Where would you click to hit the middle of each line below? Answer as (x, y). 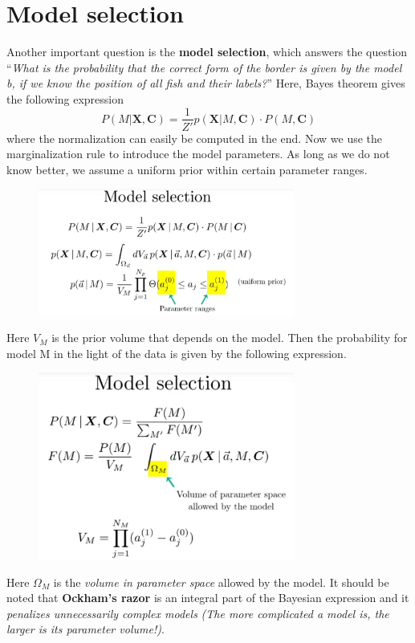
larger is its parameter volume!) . (85, 629)
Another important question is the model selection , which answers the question (207, 52)
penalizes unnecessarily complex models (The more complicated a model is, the (198, 613)
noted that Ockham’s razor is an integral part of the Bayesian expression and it (208, 598)
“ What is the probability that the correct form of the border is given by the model (204, 67)
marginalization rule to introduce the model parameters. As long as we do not (198, 154)
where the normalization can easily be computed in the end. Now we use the (195, 138)
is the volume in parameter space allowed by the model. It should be (221, 582)
